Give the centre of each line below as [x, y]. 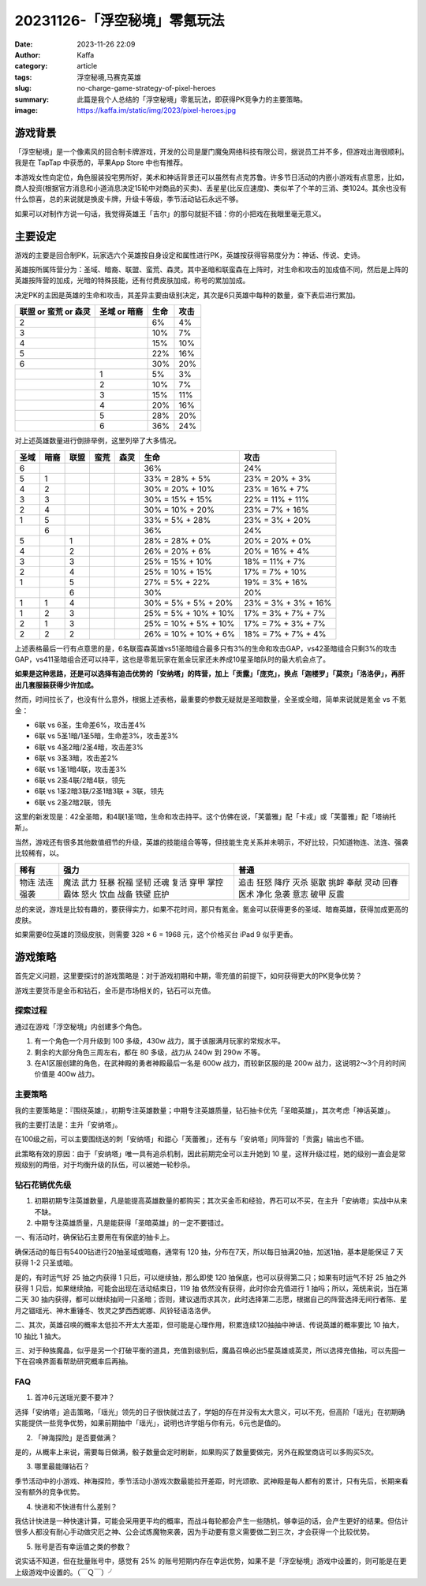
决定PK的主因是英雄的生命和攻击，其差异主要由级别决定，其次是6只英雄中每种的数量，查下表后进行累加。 [187, 295]
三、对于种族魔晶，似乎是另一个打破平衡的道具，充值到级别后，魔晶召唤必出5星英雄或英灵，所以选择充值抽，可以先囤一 [210, 1350]
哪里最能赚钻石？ [62, 1466]
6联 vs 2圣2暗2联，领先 [73, 802]
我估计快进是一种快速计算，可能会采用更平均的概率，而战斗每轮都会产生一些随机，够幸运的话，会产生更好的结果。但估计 [211, 1521]
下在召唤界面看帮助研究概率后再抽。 [73, 1361]
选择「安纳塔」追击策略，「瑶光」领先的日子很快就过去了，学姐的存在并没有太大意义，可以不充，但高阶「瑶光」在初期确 [210, 1412]
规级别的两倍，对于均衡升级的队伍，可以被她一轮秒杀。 [105, 1165]
